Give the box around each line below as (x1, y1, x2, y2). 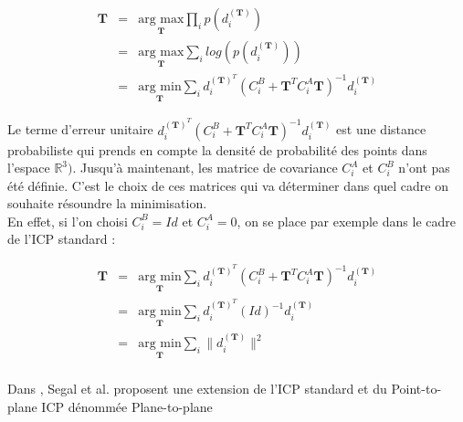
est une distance (336, 120, 426, 139)
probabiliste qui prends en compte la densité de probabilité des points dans (7, 140, 427, 159)
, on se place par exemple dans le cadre (237, 211, 456, 230)
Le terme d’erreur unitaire (7, 120, 153, 139)
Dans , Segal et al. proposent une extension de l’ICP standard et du (7, 379, 387, 398)
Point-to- (391, 379, 442, 398)
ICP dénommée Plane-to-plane (41, 397, 213, 416)
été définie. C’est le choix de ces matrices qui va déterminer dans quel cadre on (7, 175, 448, 195)
